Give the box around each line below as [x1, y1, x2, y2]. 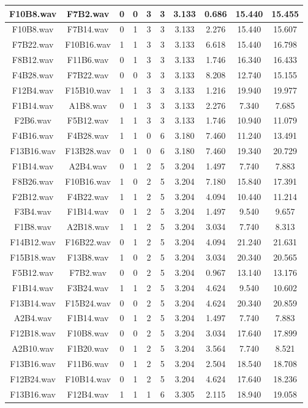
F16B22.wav [65, 236, 111, 248]
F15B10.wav [65, 83, 111, 96]
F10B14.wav [65, 372, 111, 385]
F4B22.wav [67, 190, 109, 202]
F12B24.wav [10, 372, 56, 385]
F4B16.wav [12, 129, 54, 142]
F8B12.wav [12, 53, 54, 66]
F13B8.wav [67, 251, 109, 263]
